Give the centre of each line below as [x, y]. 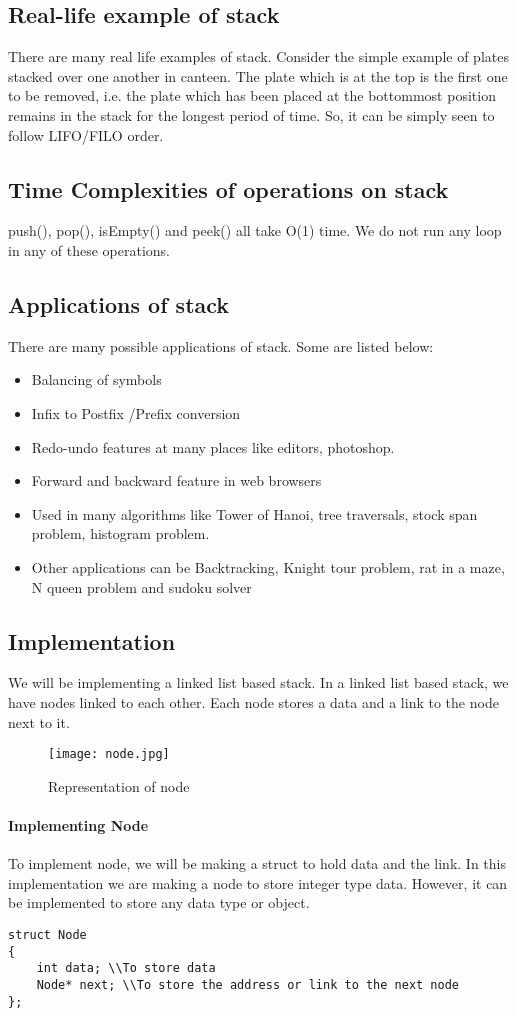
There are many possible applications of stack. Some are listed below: [221, 345]
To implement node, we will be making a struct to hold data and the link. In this [257, 863]
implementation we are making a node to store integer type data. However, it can [258, 882]
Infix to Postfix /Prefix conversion [136, 412]
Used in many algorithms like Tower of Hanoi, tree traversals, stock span [254, 513]
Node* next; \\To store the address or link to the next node [248, 984]
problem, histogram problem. [120, 533]
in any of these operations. [89, 249]
